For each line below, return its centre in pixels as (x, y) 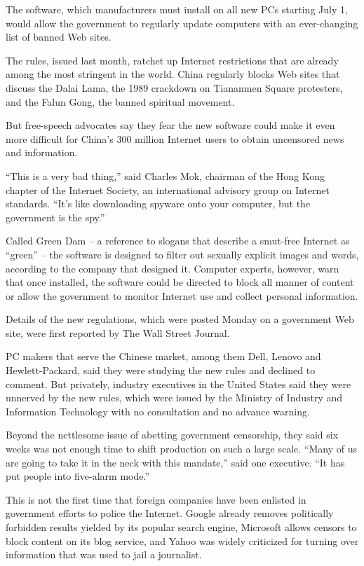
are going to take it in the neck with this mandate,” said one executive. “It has (175, 462)
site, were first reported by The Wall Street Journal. (118, 332)
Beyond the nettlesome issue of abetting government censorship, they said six (172, 435)
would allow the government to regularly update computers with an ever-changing (182, 23)
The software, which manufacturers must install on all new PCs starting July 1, (177, 9)
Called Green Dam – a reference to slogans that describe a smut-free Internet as (178, 241)
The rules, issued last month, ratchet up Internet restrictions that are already (172, 60)
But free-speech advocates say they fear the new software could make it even (170, 125)
